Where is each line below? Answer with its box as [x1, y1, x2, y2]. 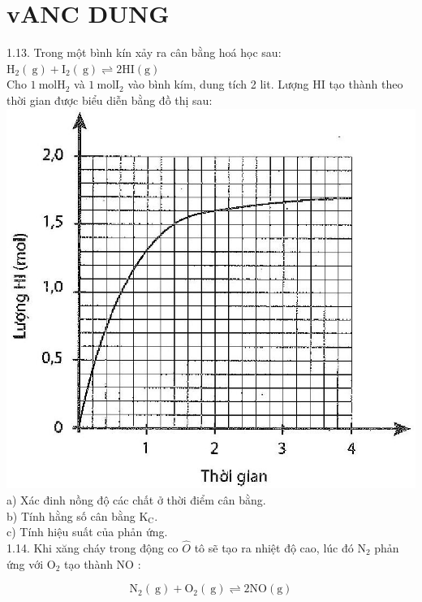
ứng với [6, 555, 44, 572]
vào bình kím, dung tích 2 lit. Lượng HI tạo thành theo [127, 76, 403, 93]
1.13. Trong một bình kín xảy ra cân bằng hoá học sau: [6, 44, 282, 61]
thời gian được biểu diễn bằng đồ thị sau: [6, 91, 213, 108]
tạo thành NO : [64, 555, 141, 572]
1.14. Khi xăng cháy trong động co [6, 539, 179, 557]
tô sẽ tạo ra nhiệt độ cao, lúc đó [194, 539, 354, 557]
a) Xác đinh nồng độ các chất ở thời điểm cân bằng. [6, 492, 266, 509]
